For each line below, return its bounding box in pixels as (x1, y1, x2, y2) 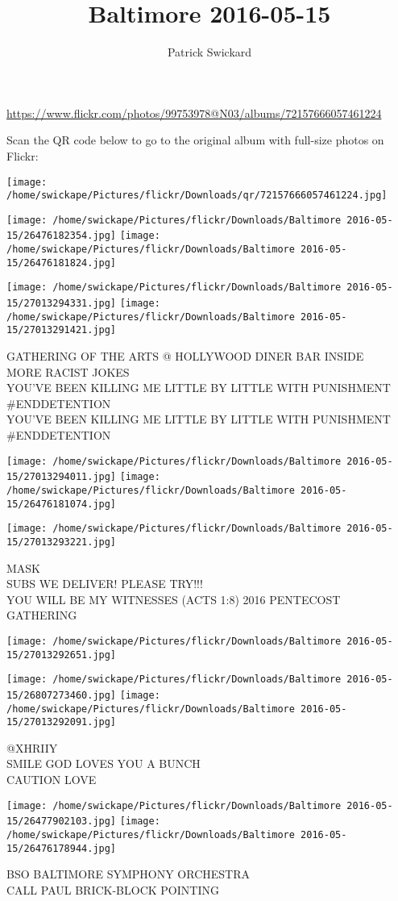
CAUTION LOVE (6, 771, 97, 788)
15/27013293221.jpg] (6, 536, 117, 548)
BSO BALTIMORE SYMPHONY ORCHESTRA (6, 866, 250, 882)
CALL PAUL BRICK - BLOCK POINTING (6, 881, 219, 898)
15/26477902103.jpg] (6, 815, 117, 828)
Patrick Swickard (167, 44, 252, 60)
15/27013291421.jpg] (6, 324, 117, 336)
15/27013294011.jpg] (6, 471, 117, 483)
